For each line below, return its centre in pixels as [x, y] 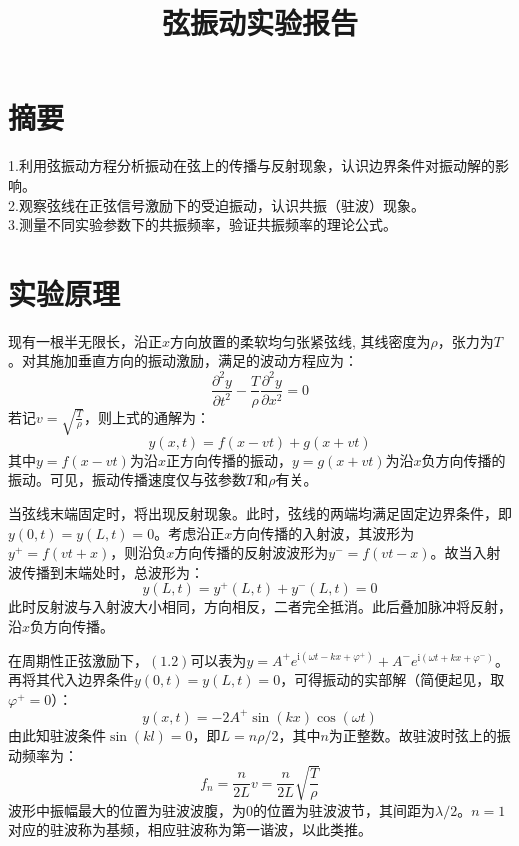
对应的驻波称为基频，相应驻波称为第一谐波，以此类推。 [190, 829]
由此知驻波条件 [57, 734]
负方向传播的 [463, 459]
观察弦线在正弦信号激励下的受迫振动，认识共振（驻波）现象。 [221, 204]
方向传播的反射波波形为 [251, 552]
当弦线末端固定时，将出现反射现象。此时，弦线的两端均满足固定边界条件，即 [260, 513]
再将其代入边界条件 [71, 679]
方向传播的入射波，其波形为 [323, 532]
